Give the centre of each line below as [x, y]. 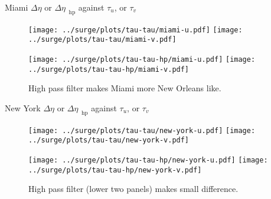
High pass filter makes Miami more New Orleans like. [125, 88]
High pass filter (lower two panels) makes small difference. [133, 189]
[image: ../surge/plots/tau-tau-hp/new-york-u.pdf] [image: [148, 160]
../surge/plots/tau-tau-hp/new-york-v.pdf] [115, 170]
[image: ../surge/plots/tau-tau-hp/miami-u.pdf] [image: [142, 60]
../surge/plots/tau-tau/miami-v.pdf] [102, 40]
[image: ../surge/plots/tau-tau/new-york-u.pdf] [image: [142, 130]
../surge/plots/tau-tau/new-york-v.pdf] [109, 140]
